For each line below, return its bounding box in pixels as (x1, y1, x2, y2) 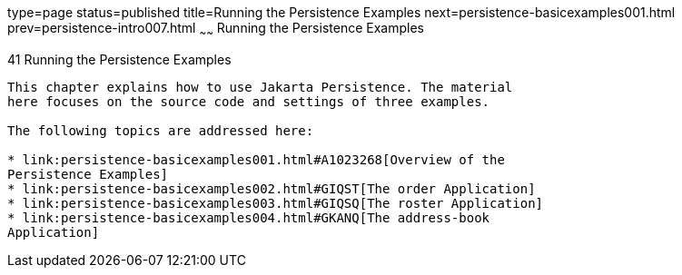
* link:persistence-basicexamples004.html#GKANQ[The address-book (7, 210, 490, 225)
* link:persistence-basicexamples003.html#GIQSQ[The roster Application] (7, 195, 544, 211)
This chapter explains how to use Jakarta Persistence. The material (7, 79, 513, 94)
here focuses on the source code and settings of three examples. (7, 93, 490, 109)
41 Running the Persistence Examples (7, 51, 232, 67)
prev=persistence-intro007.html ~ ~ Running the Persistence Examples (7, 20, 424, 39)
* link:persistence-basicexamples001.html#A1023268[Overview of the (7, 152, 505, 167)
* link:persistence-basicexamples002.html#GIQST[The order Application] (7, 181, 536, 196)
